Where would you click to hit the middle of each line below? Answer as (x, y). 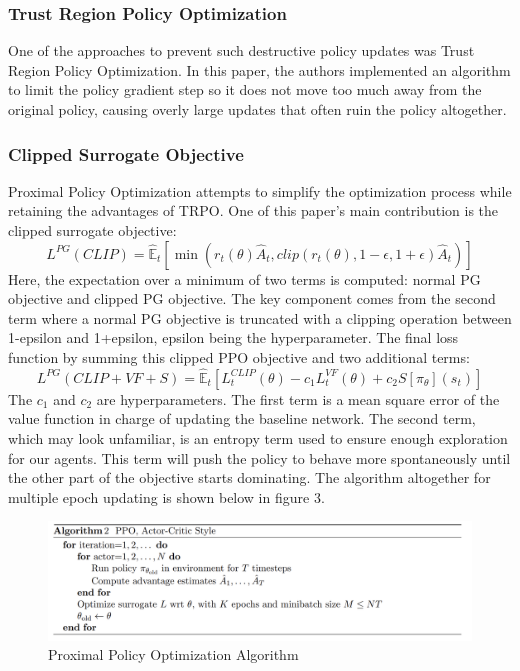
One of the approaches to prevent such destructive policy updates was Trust (241, 50)
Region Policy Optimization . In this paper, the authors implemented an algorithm (259, 69)
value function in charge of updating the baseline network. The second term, (242, 418)
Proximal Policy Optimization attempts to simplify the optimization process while (260, 190)
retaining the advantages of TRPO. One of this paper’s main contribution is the (253, 210)
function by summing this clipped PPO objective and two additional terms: (239, 356)
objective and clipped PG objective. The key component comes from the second (252, 298)
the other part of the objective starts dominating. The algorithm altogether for (249, 477)
